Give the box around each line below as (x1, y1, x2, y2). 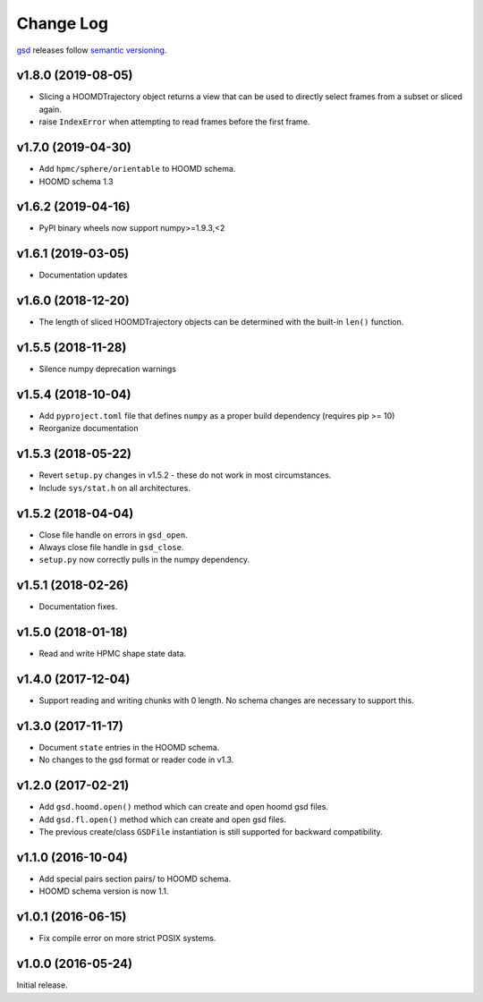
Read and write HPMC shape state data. (38, 649, 187, 659)
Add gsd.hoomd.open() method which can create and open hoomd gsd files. (38, 802, 328, 812)
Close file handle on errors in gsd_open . (38, 529, 188, 540)
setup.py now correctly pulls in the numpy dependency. (38, 555, 250, 565)
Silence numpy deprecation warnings (38, 363, 177, 375)
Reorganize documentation (38, 423, 139, 434)
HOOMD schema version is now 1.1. (38, 886, 169, 896)
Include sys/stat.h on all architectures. (38, 482, 191, 493)
